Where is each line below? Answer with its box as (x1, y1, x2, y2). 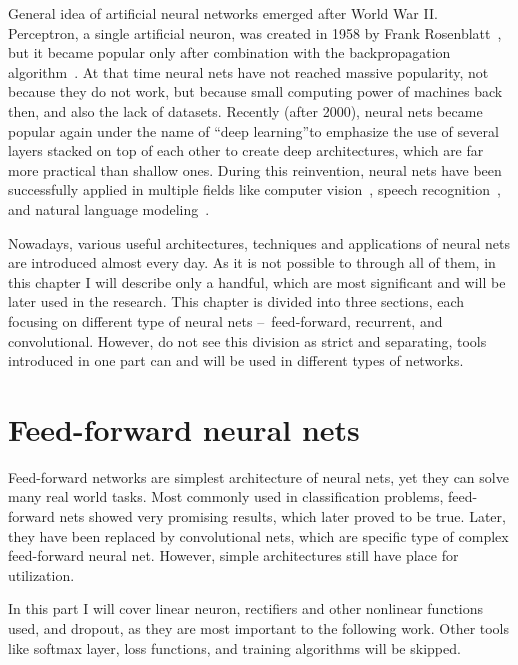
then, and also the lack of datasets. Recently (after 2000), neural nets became (8, 100, 483, 121)
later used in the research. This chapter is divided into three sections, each (8, 291, 465, 312)
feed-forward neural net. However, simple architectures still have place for (8, 545, 459, 566)
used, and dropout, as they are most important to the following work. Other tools (8, 617, 510, 638)
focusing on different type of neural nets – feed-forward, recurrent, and (8, 310, 443, 331)
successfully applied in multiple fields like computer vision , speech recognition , (8, 179, 501, 200)
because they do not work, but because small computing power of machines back (8, 81, 503, 102)
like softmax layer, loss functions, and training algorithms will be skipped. (8, 637, 461, 658)
